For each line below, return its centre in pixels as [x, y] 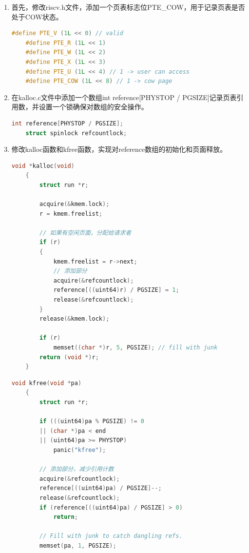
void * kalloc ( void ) [43, 166]
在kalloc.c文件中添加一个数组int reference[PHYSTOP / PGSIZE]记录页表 [124, 97]
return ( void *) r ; [69, 357]
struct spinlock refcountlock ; [76, 133]
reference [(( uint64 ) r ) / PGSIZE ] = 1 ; [116, 290]
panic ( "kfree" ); [80, 450]
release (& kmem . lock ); [75, 319]
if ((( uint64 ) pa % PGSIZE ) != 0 [92, 421]
